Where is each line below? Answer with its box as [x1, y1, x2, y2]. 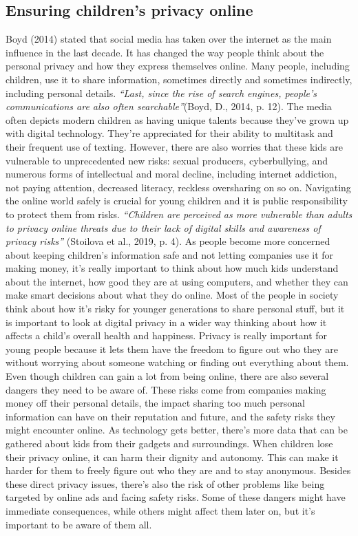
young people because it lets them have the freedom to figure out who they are [6, 341, 338, 356]
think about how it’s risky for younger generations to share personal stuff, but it [6, 301, 345, 316]
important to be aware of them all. [6, 517, 152, 531]
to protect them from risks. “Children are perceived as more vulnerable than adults [6, 206, 352, 221]
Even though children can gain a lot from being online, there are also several [6, 369, 329, 383]
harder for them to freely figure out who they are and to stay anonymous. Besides [6, 463, 351, 478]
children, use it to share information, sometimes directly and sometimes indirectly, [6, 72, 352, 86]
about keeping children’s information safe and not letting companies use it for [6, 247, 334, 261]
